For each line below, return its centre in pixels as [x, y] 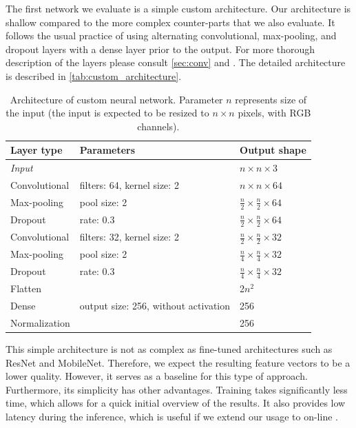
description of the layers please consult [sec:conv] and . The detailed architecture [176, 62]
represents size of [271, 99]
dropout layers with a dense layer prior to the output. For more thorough [160, 49]
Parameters [107, 150]
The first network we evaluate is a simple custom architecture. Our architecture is [178, 8]
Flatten [26, 288]
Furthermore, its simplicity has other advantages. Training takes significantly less [177, 389]
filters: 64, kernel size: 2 [129, 185]
